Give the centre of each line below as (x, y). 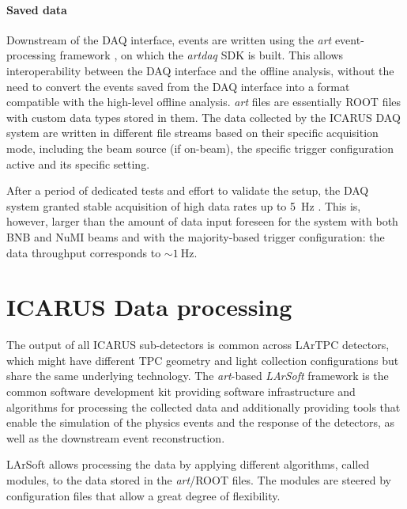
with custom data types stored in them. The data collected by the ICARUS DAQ (203, 117)
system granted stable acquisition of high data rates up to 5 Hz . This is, (184, 205)
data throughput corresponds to (84, 252)
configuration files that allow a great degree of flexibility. (143, 495)
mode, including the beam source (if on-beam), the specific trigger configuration (200, 148)
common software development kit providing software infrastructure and (181, 391)
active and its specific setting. (78, 163)
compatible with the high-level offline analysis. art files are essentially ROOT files (204, 102)
